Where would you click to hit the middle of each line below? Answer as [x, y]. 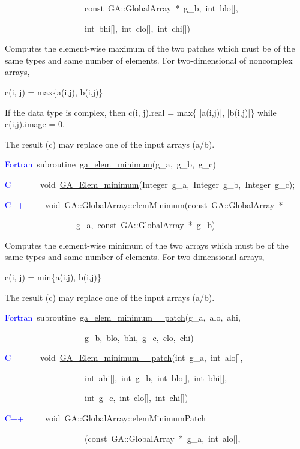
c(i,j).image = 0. [35, 124]
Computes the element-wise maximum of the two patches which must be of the [150, 48]
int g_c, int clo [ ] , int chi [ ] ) [136, 398]
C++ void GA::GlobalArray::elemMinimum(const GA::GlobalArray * [144, 204]
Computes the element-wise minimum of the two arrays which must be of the [147, 245]
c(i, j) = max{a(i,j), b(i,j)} [54, 92]
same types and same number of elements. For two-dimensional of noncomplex [149, 60]
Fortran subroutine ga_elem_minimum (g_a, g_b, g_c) [111, 164]
